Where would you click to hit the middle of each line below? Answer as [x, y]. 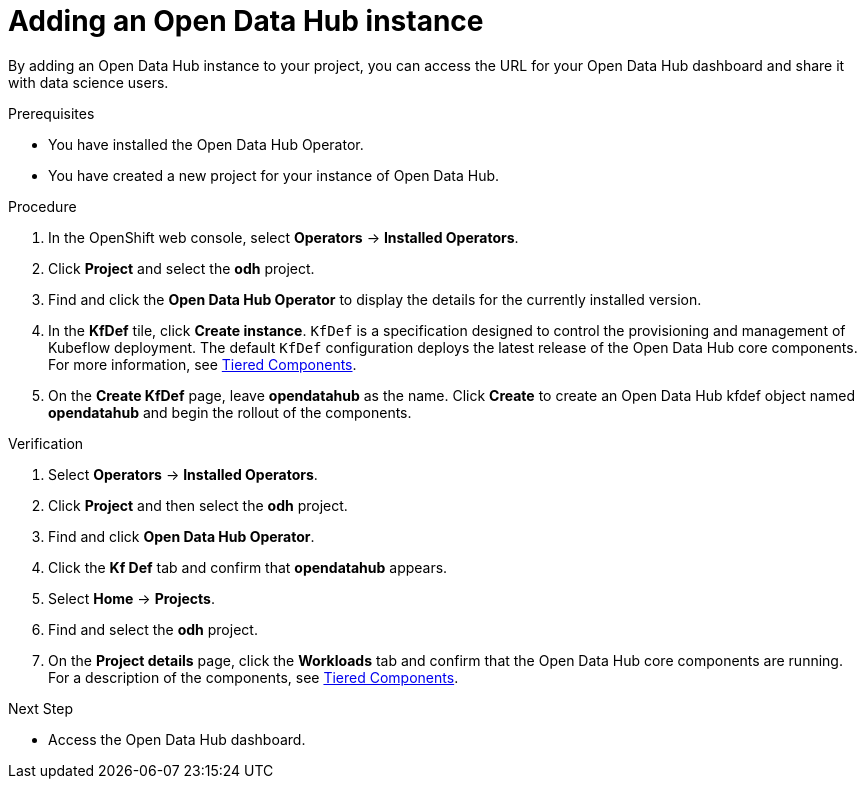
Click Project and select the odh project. [181, 268]
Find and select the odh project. [153, 629]
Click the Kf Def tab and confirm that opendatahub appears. [248, 567]
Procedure [42, 206]
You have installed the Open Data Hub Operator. [206, 144]
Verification [46, 443]
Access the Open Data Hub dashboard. [177, 739]
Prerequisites [51, 113]
